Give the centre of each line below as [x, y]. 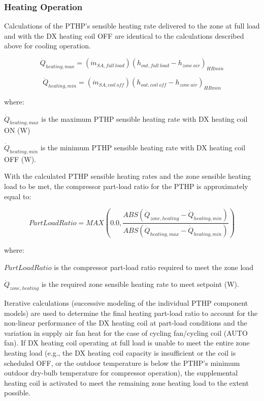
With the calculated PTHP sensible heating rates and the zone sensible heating [128, 176]
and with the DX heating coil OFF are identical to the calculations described [124, 35]
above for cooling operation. [47, 46]
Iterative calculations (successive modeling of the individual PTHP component [126, 303]
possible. [17, 393]
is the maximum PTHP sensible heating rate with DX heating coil [144, 118]
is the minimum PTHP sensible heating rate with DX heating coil [143, 148]
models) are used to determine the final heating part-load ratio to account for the [131, 313]
